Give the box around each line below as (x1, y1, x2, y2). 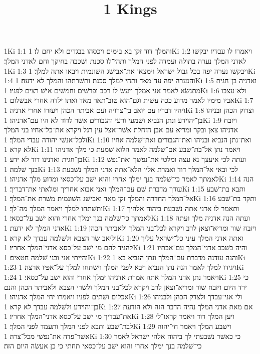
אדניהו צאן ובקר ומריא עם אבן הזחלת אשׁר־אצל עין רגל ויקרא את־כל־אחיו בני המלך (4, 124, 238, 135)
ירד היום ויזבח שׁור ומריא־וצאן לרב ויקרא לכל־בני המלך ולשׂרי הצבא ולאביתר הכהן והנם (4, 281, 247, 292)
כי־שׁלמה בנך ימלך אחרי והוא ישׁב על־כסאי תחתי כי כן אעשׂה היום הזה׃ (4, 340, 202, 351)
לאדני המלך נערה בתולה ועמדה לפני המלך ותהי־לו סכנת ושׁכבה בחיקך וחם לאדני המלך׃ (4, 55, 246, 66)
